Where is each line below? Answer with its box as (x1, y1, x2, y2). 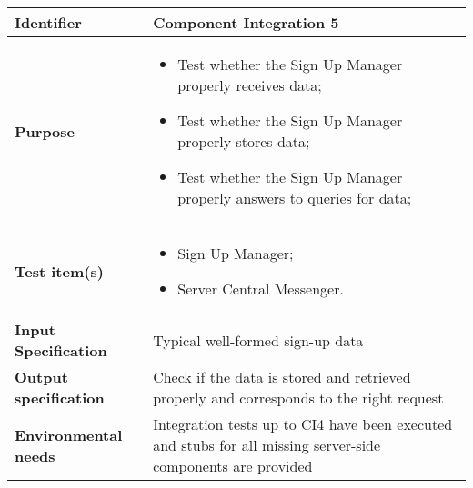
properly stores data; (177, 131, 310, 152)
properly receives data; (177, 75, 322, 95)
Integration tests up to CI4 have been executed (153, 413, 453, 434)
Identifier (15, 12, 82, 33)
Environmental (15, 423, 123, 445)
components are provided (153, 455, 313, 476)
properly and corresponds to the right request (153, 387, 444, 408)
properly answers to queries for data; (177, 187, 412, 208)
